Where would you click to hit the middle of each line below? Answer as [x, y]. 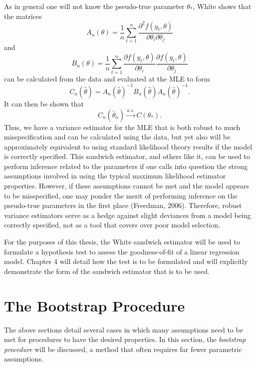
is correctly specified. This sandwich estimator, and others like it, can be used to [127, 156]
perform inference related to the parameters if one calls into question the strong [126, 166]
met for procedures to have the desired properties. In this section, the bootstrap [125, 339]
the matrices [23, 16]
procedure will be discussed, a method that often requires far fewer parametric [123, 349]
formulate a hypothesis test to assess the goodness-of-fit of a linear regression [122, 251]
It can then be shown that [44, 103]
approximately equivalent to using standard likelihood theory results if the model [128, 146]
